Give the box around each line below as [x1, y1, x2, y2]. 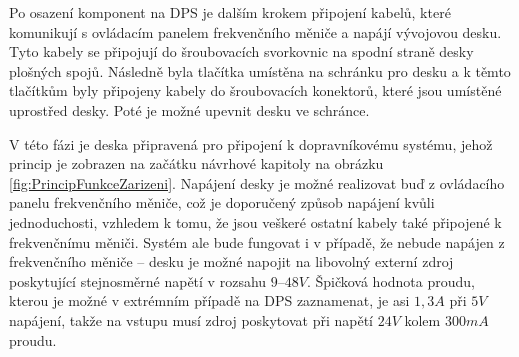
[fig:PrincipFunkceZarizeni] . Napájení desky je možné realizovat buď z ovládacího [9, 172, 505, 193]
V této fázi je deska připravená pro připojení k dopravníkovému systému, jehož [9, 133, 493, 154]
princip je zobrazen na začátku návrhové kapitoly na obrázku [9, 153, 384, 174]
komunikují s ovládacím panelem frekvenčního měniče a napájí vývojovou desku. [9, 21, 502, 42]
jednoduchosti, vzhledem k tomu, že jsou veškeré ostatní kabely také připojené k [9, 211, 502, 232]
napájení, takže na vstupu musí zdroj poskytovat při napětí [9, 309, 373, 330]
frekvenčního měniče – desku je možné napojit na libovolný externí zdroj [9, 251, 454, 272]
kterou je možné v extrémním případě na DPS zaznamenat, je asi [9, 290, 410, 311]
